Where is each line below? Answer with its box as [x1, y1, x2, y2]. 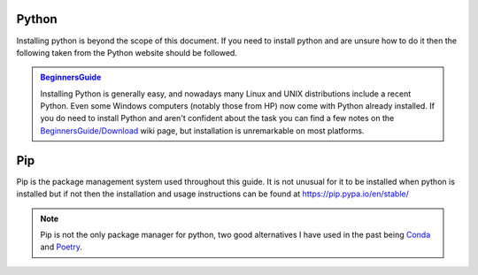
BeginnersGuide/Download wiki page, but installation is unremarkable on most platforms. [40, 125, 365, 136]
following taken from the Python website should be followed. [16, 47, 238, 57]
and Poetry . [40, 241, 83, 252]
